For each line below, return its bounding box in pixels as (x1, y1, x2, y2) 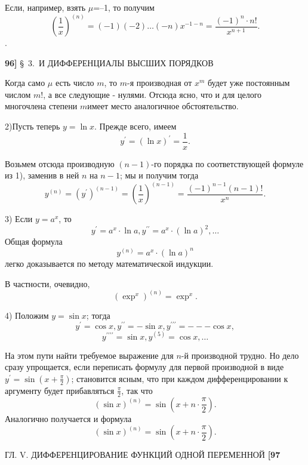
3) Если (5, 213, 33, 225)
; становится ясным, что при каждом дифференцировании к (71, 372, 288, 384)
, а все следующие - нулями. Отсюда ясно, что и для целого (43, 88, 262, 100)
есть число (55, 76, 94, 89)
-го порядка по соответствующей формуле (151, 157, 304, 170)
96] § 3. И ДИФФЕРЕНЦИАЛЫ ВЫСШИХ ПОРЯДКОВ (5, 56, 214, 69)
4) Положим (5, 309, 49, 321)
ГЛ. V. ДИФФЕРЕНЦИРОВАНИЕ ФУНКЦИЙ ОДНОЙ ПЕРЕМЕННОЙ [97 (5, 448, 281, 461)
